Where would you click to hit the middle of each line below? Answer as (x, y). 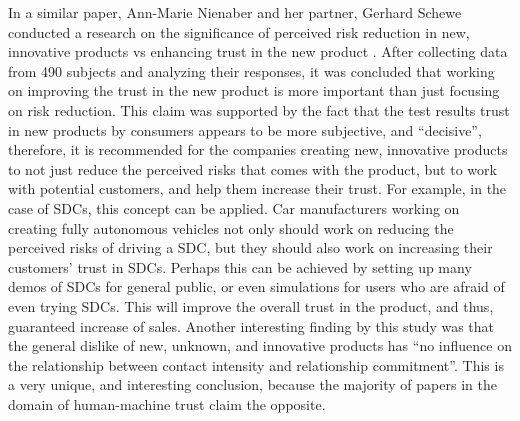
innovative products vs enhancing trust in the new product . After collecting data (258, 51)
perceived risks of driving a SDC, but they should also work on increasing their (250, 247)
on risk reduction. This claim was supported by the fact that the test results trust (259, 109)
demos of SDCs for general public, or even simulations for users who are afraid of (256, 286)
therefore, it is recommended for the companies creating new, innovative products (258, 149)
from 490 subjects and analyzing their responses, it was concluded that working (251, 70)
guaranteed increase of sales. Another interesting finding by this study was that (251, 325)
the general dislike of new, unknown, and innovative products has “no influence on (260, 345)
